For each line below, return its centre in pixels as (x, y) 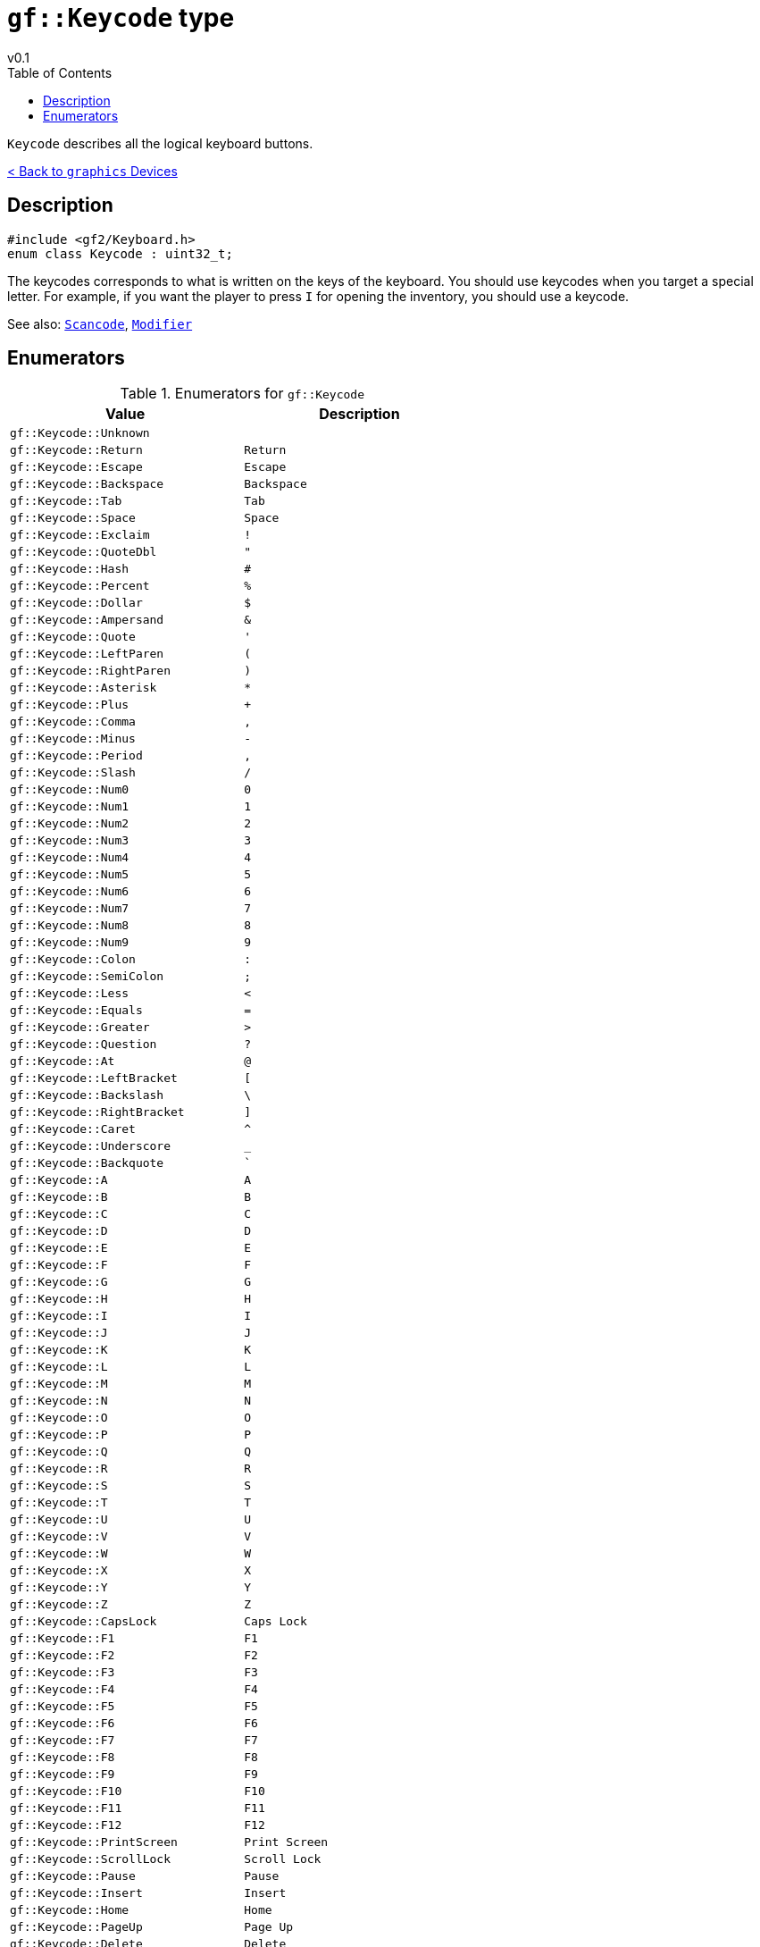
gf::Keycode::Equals (76, 1011)
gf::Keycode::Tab (66, 501)
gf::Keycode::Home (70, 1910)
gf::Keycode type (121, 18)
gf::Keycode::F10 (66, 1792)
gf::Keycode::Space (73, 518)
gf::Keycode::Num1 (70, 807)
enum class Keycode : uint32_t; (120, 253)
